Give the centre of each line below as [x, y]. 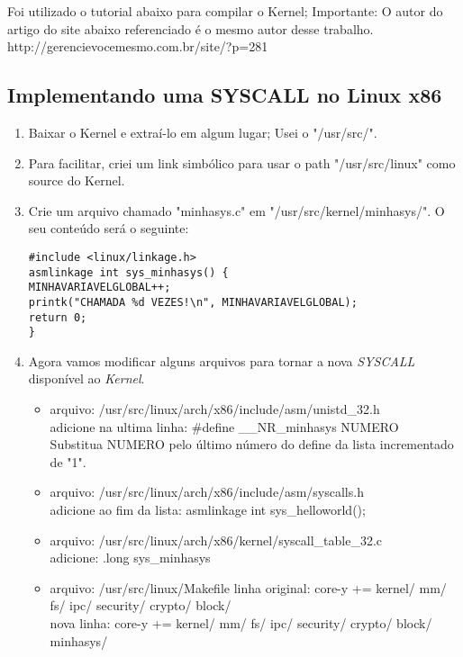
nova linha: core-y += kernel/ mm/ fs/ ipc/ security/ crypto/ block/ [241, 623]
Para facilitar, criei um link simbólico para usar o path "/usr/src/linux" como [242, 162]
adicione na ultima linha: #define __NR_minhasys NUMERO [224, 426]
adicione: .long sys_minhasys [130, 558]
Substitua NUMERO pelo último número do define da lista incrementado [252, 444]
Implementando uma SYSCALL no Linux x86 [225, 95]
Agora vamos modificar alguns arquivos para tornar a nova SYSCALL [222, 360]
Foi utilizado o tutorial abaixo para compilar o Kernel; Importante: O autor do [225, 11]
